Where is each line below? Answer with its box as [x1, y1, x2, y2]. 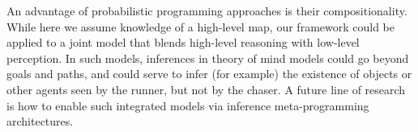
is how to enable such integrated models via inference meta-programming [6, 97, 369, 113]
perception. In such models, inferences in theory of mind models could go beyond [6, 49, 409, 66]
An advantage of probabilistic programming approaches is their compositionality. [6, 2, 407, 19]
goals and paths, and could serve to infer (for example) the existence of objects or [6, 65, 412, 82]
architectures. [6, 113, 74, 130]
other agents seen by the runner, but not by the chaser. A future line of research [6, 80, 406, 97]
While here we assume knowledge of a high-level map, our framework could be [6, 18, 395, 35]
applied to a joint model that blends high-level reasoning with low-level [6, 34, 360, 51]
